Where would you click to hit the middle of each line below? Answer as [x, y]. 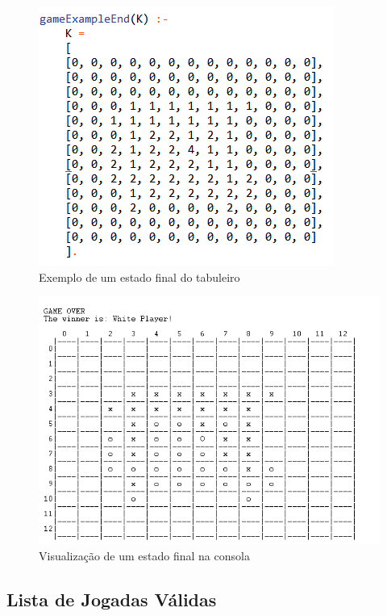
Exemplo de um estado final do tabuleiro [139, 277]
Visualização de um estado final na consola [144, 556]
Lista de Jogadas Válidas [112, 599]
